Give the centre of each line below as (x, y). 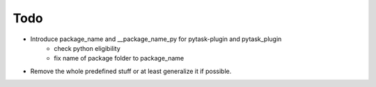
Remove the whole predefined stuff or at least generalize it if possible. (131, 71)
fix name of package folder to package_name (119, 58)
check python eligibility (87, 48)
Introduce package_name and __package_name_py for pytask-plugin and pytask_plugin (156, 39)
